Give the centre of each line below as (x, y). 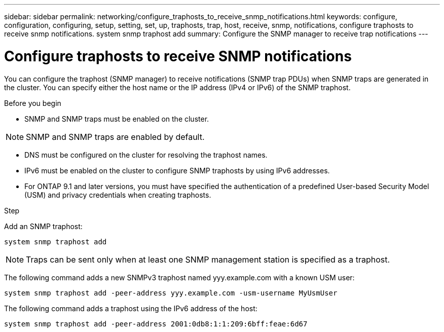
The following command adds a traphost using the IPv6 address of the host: (131, 308)
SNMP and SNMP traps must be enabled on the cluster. (117, 119)
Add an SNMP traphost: (43, 226)
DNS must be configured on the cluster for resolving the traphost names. (146, 155)
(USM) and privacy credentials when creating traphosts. (118, 195)
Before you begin (33, 103)
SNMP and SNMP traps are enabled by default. (115, 137)
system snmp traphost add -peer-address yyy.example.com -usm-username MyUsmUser (171, 293)
